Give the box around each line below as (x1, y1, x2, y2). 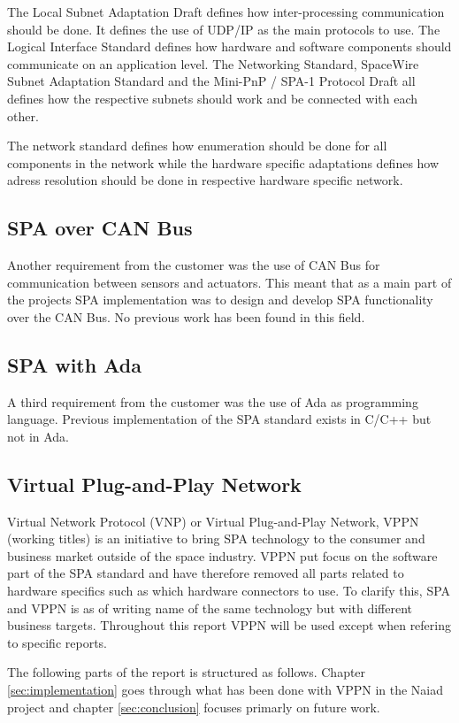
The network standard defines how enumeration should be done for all (7, 136, 387, 155)
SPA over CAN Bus (7, 214, 193, 242)
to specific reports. (7, 633, 108, 651)
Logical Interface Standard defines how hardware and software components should (7, 37, 452, 56)
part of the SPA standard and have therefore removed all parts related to (7, 564, 404, 582)
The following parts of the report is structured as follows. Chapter (7, 663, 366, 681)
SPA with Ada (7, 350, 142, 378)
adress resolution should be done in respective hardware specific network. (7, 171, 403, 189)
